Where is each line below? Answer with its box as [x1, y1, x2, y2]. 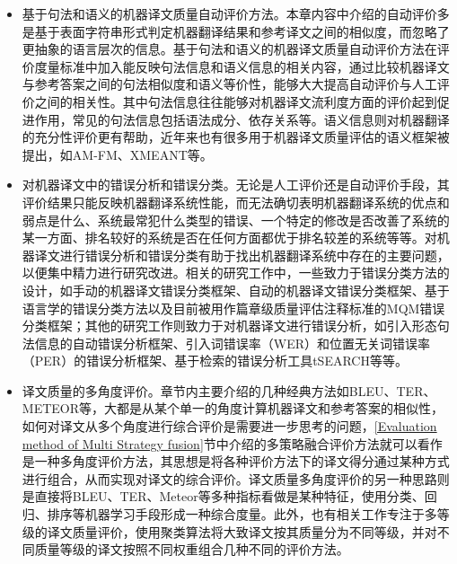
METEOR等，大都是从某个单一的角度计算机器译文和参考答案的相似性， [22, 399, 444, 418]
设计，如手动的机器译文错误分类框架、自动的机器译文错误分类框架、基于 [22, 280, 450, 299]
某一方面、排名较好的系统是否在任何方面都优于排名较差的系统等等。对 [22, 228, 437, 247]
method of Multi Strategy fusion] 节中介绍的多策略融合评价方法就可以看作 [22, 434, 443, 453]
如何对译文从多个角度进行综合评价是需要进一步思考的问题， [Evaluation [22, 417, 437, 436]
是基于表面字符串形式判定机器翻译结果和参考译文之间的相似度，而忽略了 [22, 22, 450, 40]
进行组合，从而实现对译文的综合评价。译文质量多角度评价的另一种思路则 [22, 469, 450, 488]
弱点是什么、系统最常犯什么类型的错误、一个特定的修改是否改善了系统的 [22, 210, 450, 229]
